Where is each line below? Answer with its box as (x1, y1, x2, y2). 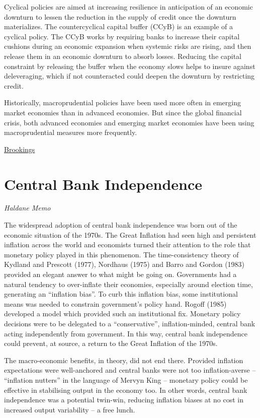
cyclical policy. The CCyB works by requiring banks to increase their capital (4, 31, 240, 41)
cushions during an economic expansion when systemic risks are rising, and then (4, 41, 251, 51)
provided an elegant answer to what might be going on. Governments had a (4, 269, 237, 279)
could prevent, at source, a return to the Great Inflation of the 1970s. (4, 338, 218, 349)
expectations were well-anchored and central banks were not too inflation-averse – (4, 365, 256, 375)
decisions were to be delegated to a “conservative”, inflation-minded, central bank (4, 318, 255, 328)
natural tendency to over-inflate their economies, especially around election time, (4, 278, 253, 289)
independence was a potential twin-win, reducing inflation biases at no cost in (4, 394, 243, 405)
